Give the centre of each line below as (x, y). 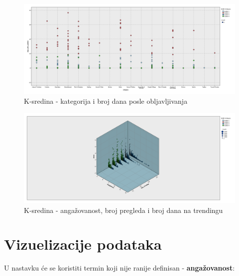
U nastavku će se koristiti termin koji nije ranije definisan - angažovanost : (119, 268)
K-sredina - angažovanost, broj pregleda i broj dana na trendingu (123, 210)
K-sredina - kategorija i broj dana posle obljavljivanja (106, 101)
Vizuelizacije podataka (83, 244)
